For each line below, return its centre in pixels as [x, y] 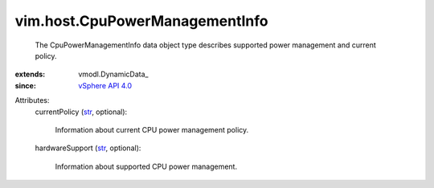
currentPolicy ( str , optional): [81, 112]
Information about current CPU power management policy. [152, 129]
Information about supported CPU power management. [146, 166]
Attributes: [32, 100]
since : [25, 85]
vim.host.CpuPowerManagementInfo [141, 21]
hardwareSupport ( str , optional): [88, 148]
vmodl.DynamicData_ [113, 74]
